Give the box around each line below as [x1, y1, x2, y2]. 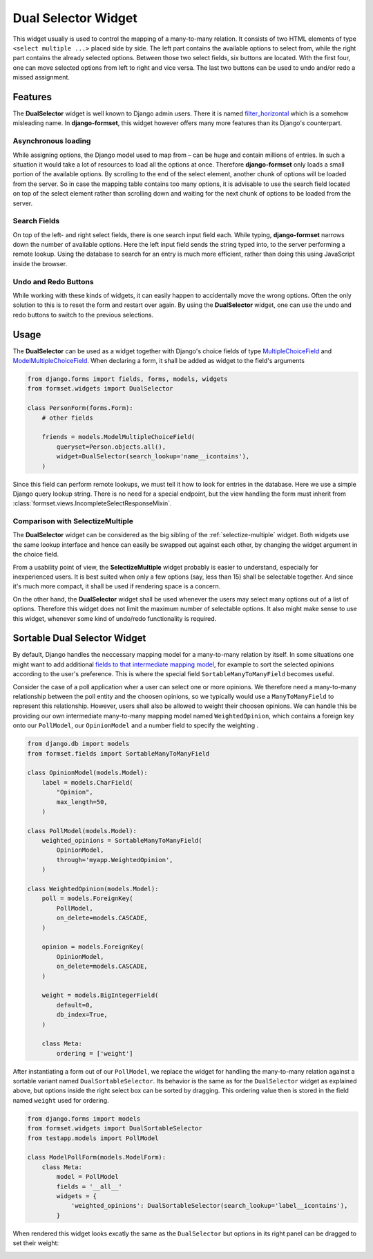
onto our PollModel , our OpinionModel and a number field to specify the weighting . [12, 721, 259, 729]
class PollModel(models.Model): [27, 827, 137, 834]
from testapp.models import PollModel [27, 1134, 159, 1142]
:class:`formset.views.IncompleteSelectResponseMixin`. [12, 499, 172, 507]
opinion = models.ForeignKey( [41, 943, 144, 951]
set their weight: [12, 1239, 59, 1247]
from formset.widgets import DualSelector [27, 384, 173, 393]
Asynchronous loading [12, 136, 91, 146]
